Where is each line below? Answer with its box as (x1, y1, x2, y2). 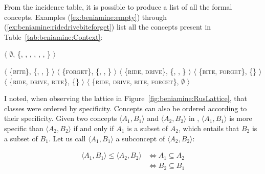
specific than (4, 122, 43, 133)
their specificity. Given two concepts (4, 113, 117, 123)
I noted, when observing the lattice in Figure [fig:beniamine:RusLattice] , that (4, 93, 247, 104)
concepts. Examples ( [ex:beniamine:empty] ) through (4, 11, 167, 22)
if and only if (73, 122, 114, 133)
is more (229, 113, 252, 123)
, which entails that (178, 122, 239, 133)
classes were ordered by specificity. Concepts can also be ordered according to (4, 103, 247, 113)
